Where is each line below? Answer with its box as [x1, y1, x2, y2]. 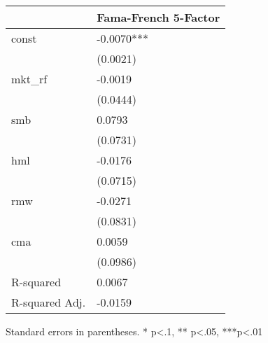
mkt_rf [11, 71, 48, 87]
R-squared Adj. [11, 294, 86, 310]
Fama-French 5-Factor [97, 9, 220, 25]
